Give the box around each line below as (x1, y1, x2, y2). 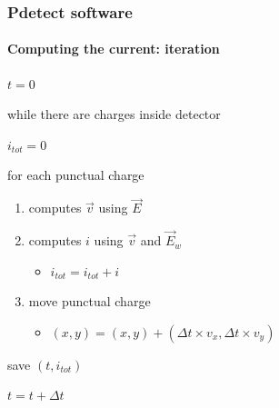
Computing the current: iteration (7, 39, 220, 58)
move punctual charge (28, 292, 151, 311)
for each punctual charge (7, 165, 144, 184)
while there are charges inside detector (7, 104, 221, 124)
